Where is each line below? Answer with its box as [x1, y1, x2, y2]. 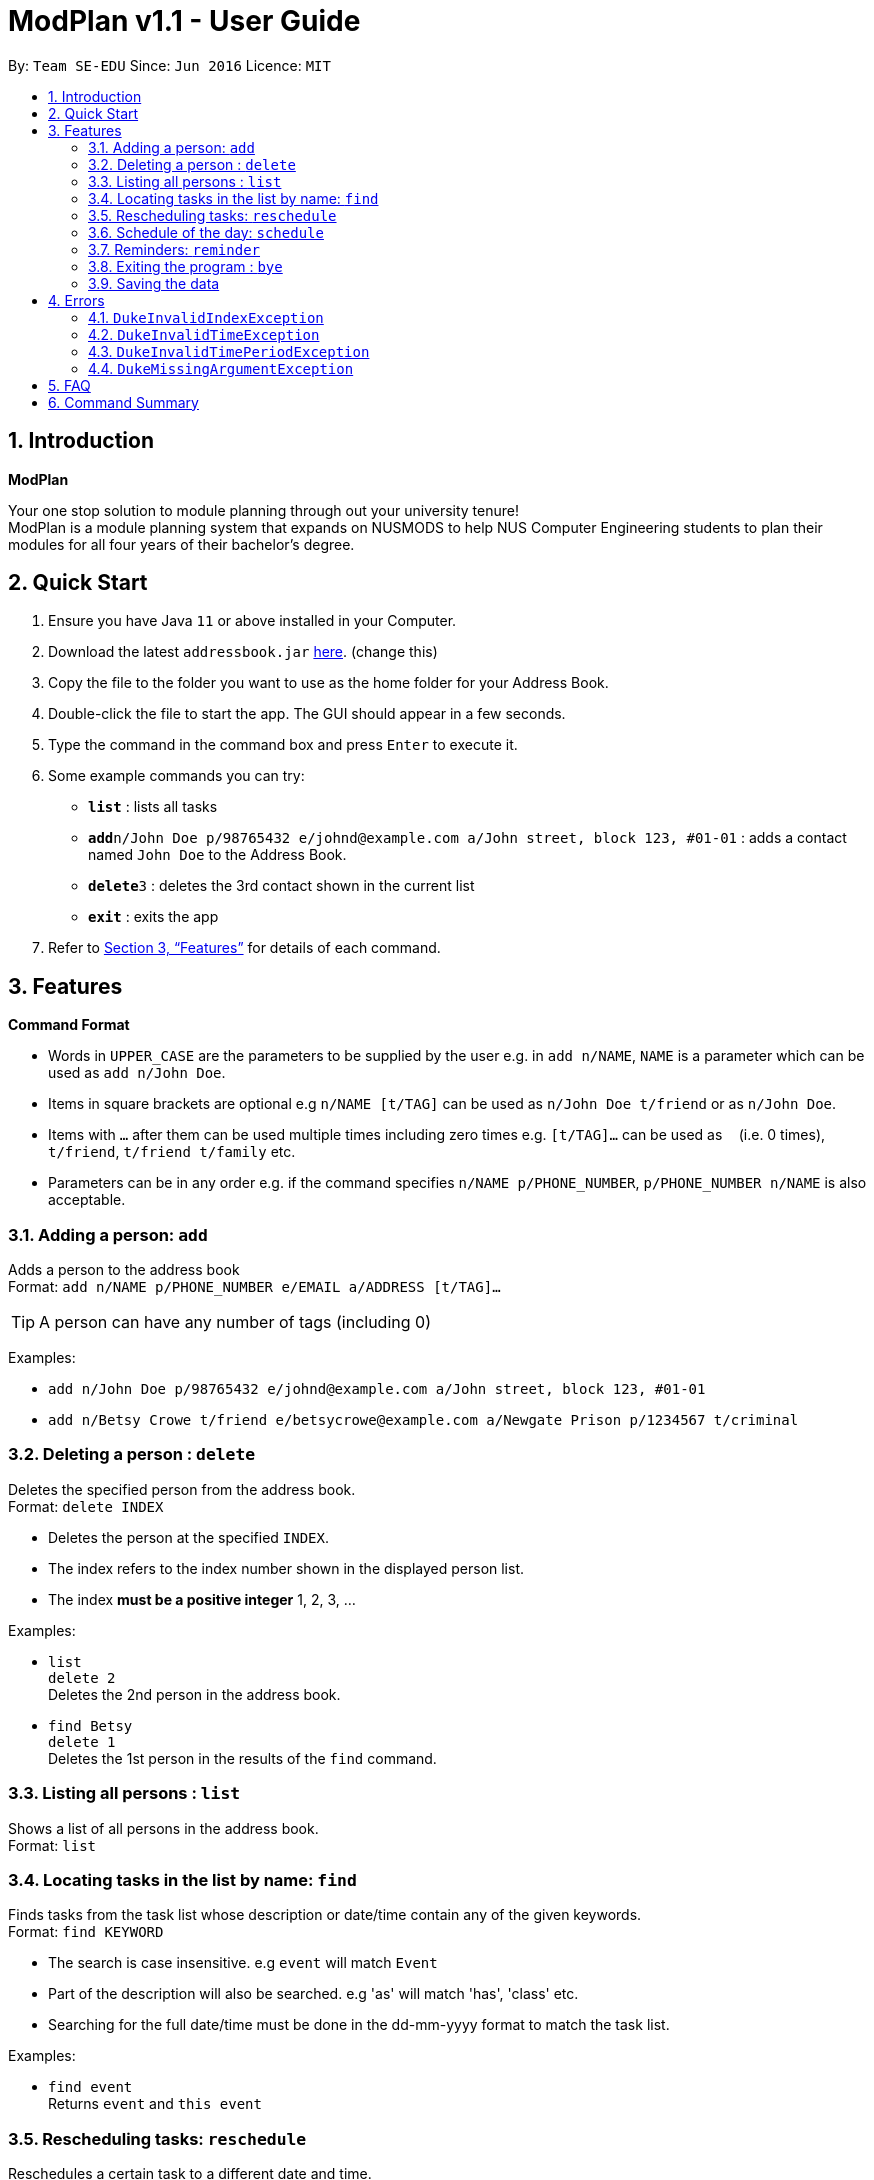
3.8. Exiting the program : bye [88, 257, 283, 275]
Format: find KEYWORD [8, 1923, 164, 1941]
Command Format [8, 1016, 130, 1034]
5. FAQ [48, 376, 91, 394]
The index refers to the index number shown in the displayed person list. [48, 1559, 525, 1577]
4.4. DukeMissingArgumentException [88, 359, 354, 377]
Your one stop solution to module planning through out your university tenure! [8, 501, 519, 519]
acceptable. [48, 1191, 126, 1209]
